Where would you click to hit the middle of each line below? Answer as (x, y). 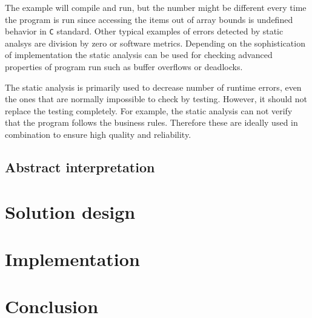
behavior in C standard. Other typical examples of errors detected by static (144, 31)
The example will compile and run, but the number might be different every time (156, 7)
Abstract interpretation (80, 167)
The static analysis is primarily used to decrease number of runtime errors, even (153, 87)
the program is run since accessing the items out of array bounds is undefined (149, 19)
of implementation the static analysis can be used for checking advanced (139, 55)
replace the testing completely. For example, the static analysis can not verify (149, 110)
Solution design (70, 211)
